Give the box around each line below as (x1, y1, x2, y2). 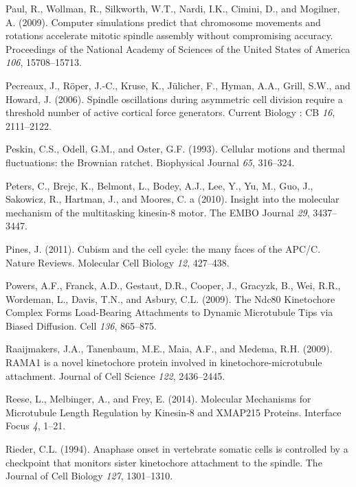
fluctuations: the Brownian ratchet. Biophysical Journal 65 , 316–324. (5, 155, 295, 169)
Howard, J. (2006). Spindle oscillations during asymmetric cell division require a (5, 91, 343, 106)
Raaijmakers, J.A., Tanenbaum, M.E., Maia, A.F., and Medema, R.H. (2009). (5, 341, 333, 356)
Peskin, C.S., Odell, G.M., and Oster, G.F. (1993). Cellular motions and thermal (5, 141, 346, 156)
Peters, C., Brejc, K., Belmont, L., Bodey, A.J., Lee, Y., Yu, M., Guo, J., (5, 178, 313, 192)
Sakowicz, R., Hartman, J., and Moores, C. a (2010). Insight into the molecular (5, 192, 340, 206)
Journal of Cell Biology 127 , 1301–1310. (5, 468, 173, 483)
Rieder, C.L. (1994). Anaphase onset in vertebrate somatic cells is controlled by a (5, 442, 348, 456)
